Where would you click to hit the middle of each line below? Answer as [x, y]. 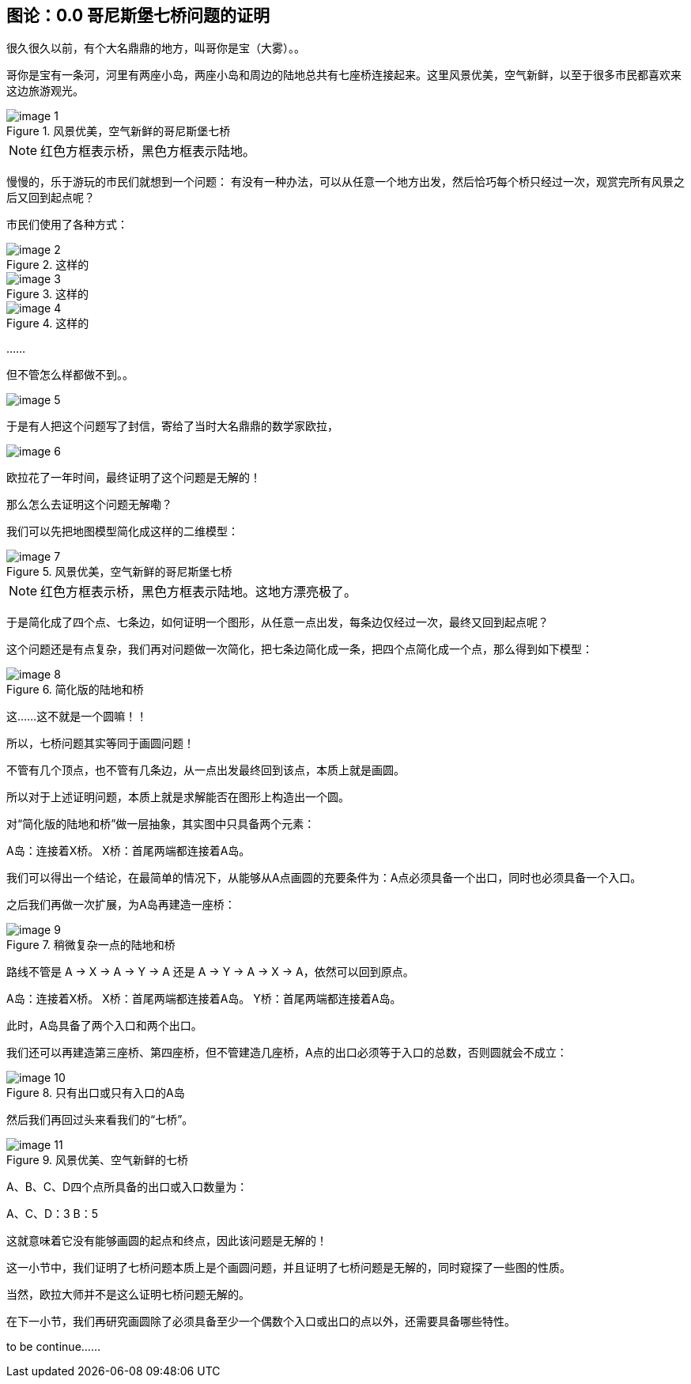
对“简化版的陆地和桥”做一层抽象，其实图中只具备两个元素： [161, 824]
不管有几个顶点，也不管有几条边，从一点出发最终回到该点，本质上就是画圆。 [206, 770]
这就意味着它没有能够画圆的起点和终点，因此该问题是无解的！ [167, 1241]
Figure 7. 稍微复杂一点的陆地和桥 [91, 945]
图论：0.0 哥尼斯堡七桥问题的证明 [138, 15]
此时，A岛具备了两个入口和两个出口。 [104, 1026]
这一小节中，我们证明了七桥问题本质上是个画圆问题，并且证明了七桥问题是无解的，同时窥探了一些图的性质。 [289, 1268]
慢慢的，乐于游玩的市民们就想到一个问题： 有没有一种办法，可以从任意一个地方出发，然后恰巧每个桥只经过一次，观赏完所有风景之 [345, 182]
